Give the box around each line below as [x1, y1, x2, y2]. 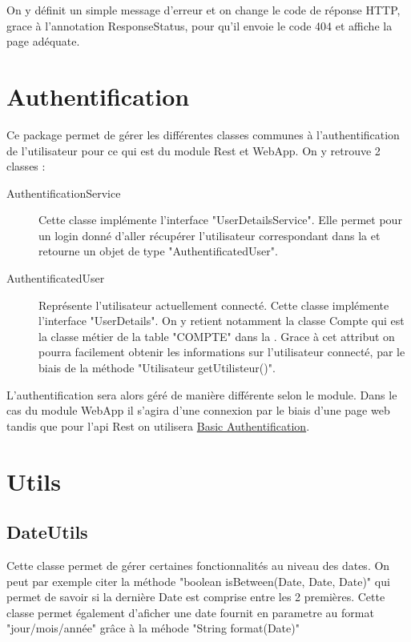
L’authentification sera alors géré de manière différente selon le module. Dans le [6, 386, 397, 403]
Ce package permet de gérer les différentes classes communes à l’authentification [6, 126, 400, 142]
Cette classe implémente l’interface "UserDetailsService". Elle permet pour [38, 211, 402, 228]
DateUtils [6, 520, 88, 544]
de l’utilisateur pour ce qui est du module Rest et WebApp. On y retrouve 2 [6, 142, 381, 158]
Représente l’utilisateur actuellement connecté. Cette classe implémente [38, 296, 389, 313]
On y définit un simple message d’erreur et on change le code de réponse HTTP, [6, 2, 401, 18]
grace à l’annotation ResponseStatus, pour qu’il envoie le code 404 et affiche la [6, 17, 393, 34]
